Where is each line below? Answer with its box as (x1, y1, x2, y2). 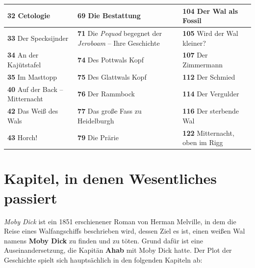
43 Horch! (7, 132, 38, 143)
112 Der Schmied (182, 71, 235, 82)
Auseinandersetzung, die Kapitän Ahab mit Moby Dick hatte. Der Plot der (4, 245, 232, 255)
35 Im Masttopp (7, 71, 57, 82)
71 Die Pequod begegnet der (77, 28, 162, 38)
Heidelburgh (77, 115, 114, 125)
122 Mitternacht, (182, 127, 234, 138)
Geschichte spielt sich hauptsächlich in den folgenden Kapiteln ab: (4, 254, 203, 265)
